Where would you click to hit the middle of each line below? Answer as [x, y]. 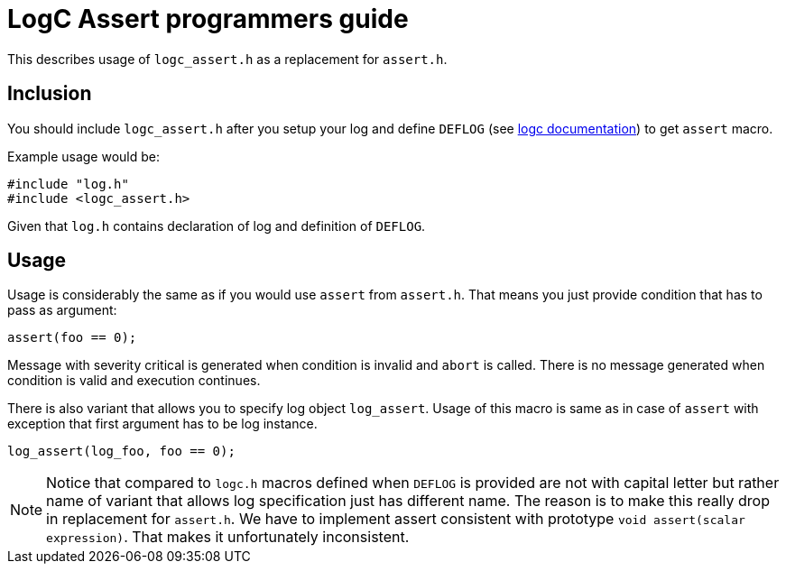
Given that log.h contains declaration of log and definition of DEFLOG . [217, 226]
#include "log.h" [68, 184]
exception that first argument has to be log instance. [162, 424]
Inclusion [50, 94]
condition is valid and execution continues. [134, 381]
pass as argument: [62, 310]
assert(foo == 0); [72, 338]
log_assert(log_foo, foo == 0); [121, 451]
